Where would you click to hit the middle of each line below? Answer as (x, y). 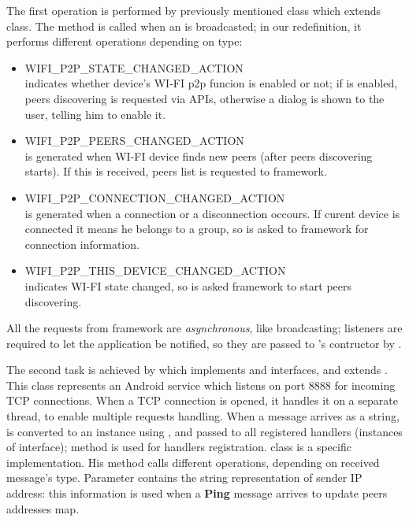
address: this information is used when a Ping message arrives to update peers (197, 493)
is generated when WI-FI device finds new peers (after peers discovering (199, 155)
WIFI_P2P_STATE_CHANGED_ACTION (134, 67)
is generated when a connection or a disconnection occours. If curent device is (212, 213)
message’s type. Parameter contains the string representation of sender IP (184, 478)
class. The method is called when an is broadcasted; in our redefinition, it (184, 26)
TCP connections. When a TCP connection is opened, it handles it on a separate (202, 400)
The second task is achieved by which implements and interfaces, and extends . (197, 370)
